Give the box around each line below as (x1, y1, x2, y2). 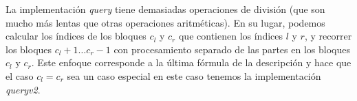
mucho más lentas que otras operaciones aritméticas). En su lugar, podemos (6, 15, 325, 29)
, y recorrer (304, 29, 352, 43)
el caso (6, 68, 34, 83)
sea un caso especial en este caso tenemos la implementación (67, 68, 321, 83)
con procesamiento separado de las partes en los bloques (113, 42, 350, 56)
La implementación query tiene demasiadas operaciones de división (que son (6, 2, 325, 16)
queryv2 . (6, 82, 41, 96)
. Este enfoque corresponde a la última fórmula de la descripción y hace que (31, 55, 351, 70)
